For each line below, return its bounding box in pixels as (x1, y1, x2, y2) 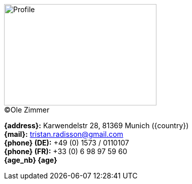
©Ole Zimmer (4, 105, 50, 114)
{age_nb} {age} (4, 156, 57, 164)
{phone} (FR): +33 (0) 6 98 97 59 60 (4, 147, 127, 156)
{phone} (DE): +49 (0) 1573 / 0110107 (4, 138, 129, 147)
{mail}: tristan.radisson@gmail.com (4, 130, 123, 138)
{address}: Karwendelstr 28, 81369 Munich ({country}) (4, 121, 189, 130)
